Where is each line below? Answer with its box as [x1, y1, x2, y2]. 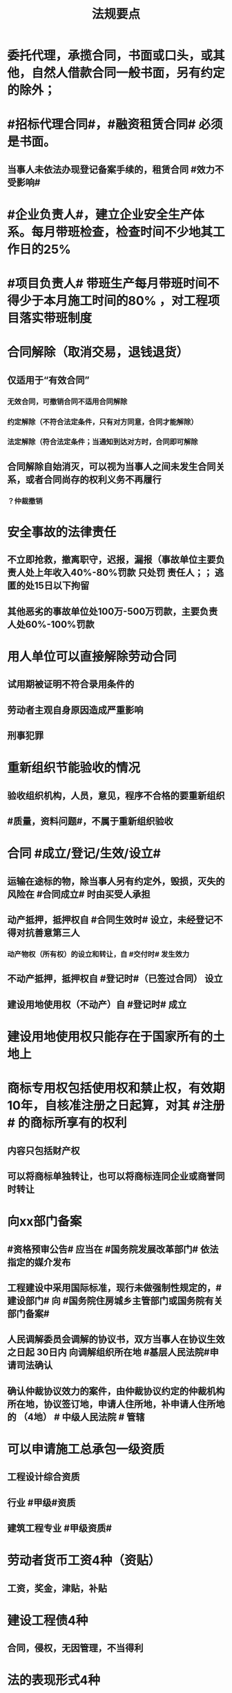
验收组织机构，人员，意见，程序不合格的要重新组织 [7, 789, 225, 801]
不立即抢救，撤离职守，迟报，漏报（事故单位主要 [7, 554, 216, 566]
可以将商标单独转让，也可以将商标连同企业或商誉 [7, 1170, 216, 1182]
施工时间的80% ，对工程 [68, 293, 209, 309]
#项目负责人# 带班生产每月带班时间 [7, 276, 207, 291]
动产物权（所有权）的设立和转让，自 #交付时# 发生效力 [7, 949, 190, 959]
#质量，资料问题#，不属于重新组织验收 [7, 816, 174, 827]
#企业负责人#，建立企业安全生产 [7, 207, 193, 222]
